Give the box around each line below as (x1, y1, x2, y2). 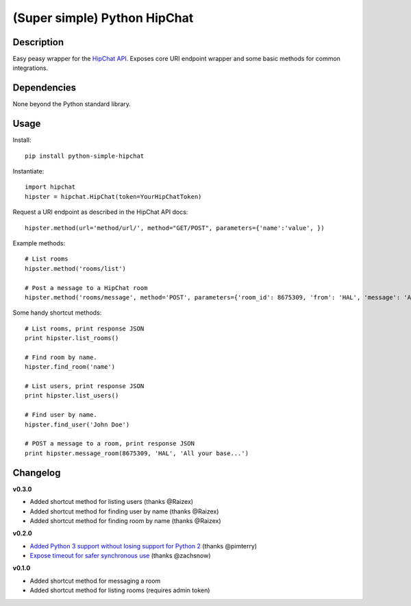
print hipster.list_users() (25, 391, 119, 400)
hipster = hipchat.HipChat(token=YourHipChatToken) (25, 193, 202, 200)
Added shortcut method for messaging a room (29, 577, 161, 585)
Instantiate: (12, 167, 45, 175)
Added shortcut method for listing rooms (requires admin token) (29, 586, 210, 594)
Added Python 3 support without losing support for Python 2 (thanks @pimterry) (29, 542, 257, 550)
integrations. (12, 64, 49, 72)
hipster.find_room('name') (25, 363, 116, 371)
